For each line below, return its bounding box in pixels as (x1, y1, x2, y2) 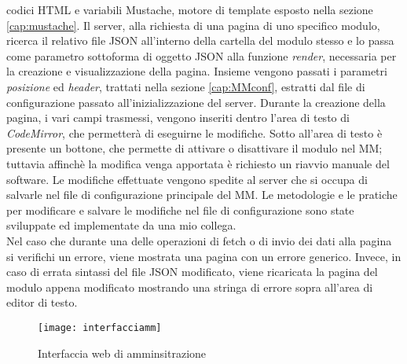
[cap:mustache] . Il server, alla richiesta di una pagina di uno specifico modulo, (6, 17, 380, 33)
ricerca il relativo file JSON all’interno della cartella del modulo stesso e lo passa (6, 32, 394, 49)
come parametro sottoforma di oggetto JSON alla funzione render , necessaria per (6, 47, 397, 64)
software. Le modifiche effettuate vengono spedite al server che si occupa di (6, 171, 368, 187)
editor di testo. (6, 294, 78, 311)
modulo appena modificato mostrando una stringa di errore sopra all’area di (6, 278, 373, 295)
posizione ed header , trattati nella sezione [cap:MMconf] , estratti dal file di (6, 78, 365, 94)
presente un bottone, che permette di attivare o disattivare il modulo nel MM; (6, 140, 383, 156)
